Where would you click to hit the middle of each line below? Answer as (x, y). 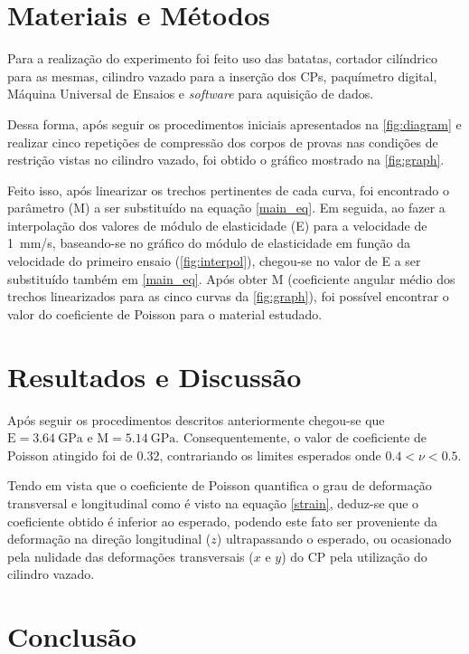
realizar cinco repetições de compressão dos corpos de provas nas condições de (223, 142)
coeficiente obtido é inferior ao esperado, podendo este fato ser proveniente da (223, 521)
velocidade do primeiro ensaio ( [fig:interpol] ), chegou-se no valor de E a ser (214, 261)
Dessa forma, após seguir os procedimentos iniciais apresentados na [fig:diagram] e (234, 123)
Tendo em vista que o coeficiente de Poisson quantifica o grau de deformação (220, 485)
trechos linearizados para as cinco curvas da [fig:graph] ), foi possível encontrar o (228, 296)
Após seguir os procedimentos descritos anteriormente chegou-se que (196, 419)
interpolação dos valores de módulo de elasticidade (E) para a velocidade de (217, 225)
